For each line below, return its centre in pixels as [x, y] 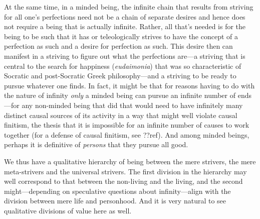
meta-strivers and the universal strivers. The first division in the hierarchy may [125, 171]
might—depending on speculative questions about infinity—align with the [117, 191]
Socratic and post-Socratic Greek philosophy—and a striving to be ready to [120, 76]
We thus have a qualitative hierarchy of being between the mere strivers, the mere [130, 161]
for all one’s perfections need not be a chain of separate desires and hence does [125, 16]
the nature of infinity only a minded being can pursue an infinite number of [120, 95]
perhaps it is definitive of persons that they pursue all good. [96, 144]
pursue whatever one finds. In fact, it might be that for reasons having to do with [129, 85]
